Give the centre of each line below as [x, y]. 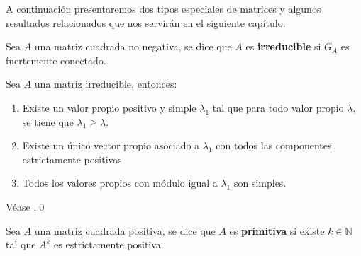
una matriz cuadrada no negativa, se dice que [133, 46]
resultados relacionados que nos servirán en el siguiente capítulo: [146, 22]
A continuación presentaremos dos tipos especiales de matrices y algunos [163, 8]
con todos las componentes [274, 145]
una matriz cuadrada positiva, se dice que [125, 230]
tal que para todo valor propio [278, 107]
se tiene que [48, 121]
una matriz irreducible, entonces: [106, 84]
